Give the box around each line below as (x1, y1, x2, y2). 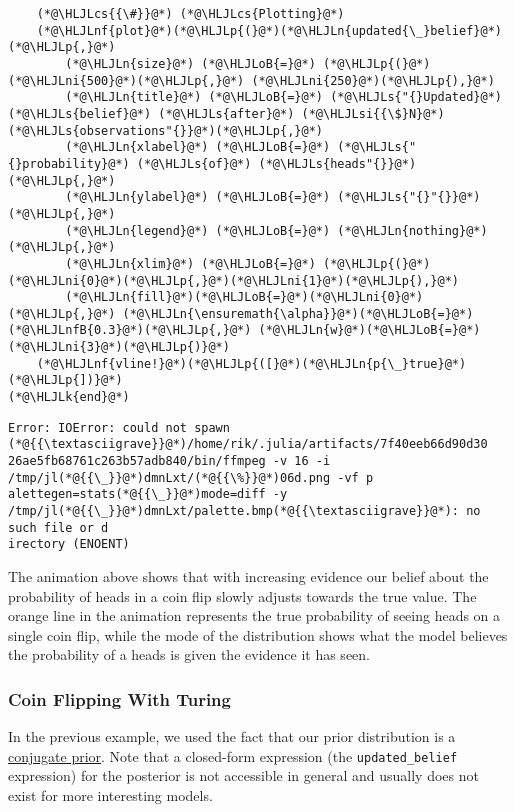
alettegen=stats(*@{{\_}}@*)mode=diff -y (8, 487, 288, 502)
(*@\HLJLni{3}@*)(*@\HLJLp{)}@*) (8, 340, 230, 355)
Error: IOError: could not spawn (8, 420, 230, 435)
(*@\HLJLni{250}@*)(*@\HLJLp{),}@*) (251, 73, 495, 88)
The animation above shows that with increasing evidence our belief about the (8, 566, 489, 586)
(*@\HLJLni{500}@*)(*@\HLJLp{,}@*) (8, 73, 245, 88)
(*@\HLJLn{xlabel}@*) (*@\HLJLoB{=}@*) (65, 140, 331, 155)
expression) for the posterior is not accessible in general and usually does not (8, 765, 479, 786)
